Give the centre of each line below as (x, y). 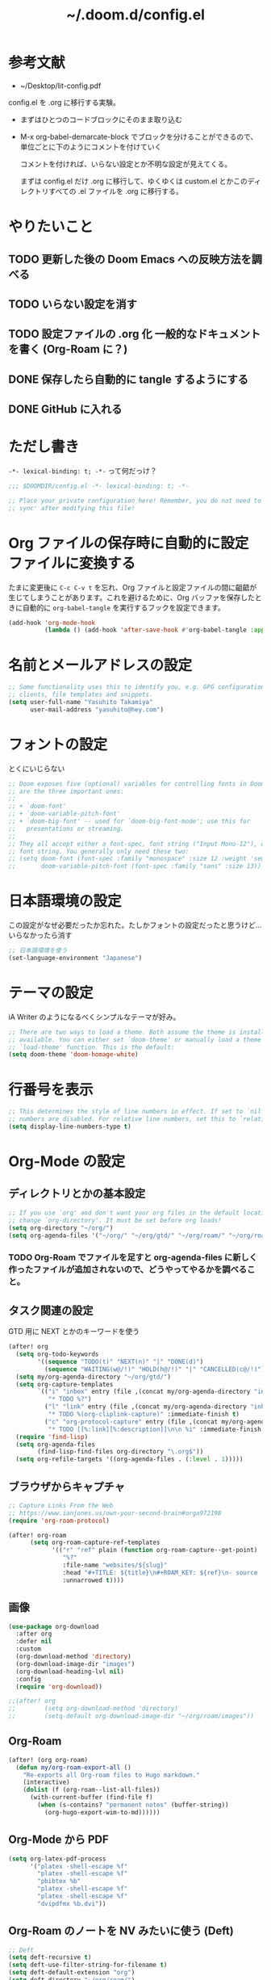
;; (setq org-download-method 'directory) (94, 1709)
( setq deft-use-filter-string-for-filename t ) (88, 1965)
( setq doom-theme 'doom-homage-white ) (73, 1055)
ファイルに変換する (72, 563)
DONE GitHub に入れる (65, 409)
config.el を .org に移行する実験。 (65, 102)
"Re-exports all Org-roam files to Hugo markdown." (111, 1775)
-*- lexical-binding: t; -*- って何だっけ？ (83, 471)
